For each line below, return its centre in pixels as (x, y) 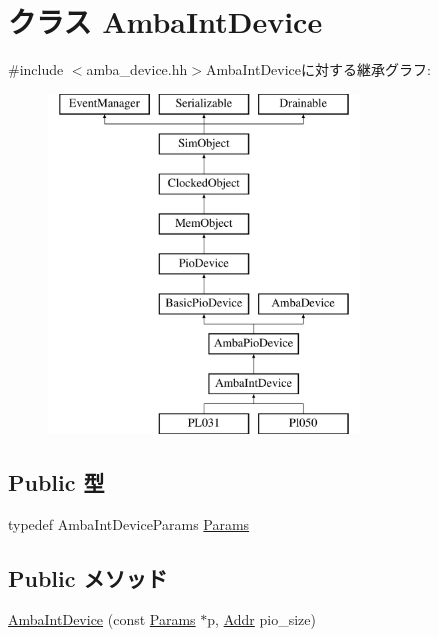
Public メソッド (88, 577)
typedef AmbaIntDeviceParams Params (129, 523)
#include (36, 69)
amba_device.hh (137, 69)
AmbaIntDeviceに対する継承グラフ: (318, 69)
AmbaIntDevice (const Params (102, 619)
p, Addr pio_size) (261, 619)
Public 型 (56, 481)
